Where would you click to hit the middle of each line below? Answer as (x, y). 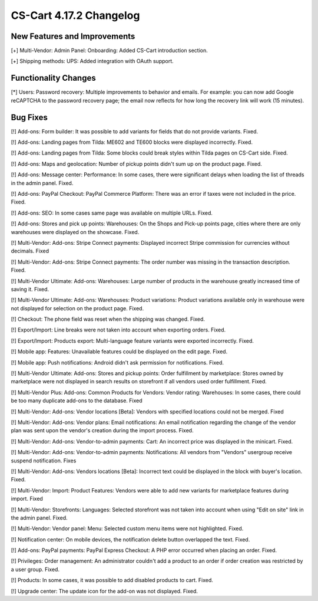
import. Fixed (27, 499)
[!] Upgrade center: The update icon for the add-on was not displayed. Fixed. (105, 591)
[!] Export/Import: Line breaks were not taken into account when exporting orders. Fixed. (118, 330)
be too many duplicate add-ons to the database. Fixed (77, 400)
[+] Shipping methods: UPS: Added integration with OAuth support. (92, 61)
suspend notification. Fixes (44, 461)
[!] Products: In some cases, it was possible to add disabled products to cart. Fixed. (112, 580)
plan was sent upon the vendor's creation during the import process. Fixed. (102, 431)
